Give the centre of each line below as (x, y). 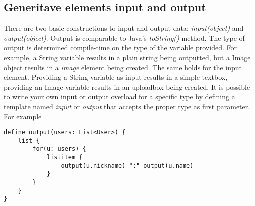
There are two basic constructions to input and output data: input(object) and (124, 28)
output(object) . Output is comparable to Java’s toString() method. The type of (124, 38)
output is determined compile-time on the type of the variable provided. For (120, 48)
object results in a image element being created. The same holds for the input (123, 67)
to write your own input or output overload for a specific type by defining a (120, 97)
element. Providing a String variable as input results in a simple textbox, (116, 77)
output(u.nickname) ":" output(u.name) (127, 166)
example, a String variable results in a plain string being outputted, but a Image (127, 57)
